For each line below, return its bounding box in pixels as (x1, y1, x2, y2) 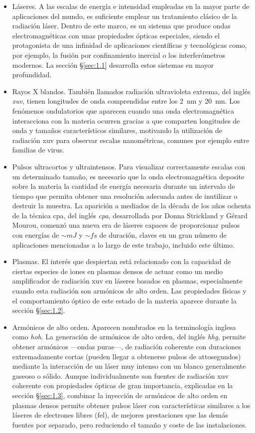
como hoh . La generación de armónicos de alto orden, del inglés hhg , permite (12, 331, 246, 342)
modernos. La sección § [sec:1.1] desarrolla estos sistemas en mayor (12, 59, 214, 70)
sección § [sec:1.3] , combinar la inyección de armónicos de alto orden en (12, 390, 228, 400)
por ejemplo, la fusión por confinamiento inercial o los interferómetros (12, 49, 225, 60)
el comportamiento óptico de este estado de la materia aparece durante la (12, 295, 237, 305)
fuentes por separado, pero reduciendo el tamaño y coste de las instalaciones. (12, 419, 247, 430)
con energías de (12, 230, 59, 240)
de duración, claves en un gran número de (99, 230, 227, 240)
